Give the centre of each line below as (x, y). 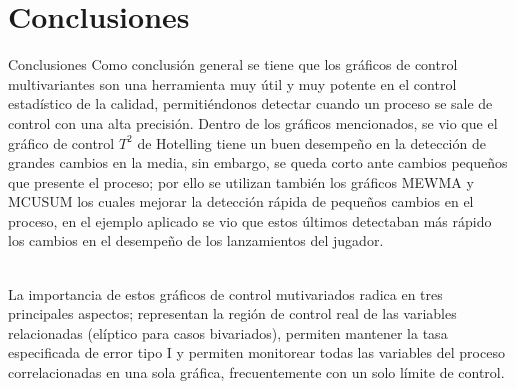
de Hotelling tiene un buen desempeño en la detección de (311, 142)
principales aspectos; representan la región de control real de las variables (232, 313)
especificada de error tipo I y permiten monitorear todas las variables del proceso (256, 352)
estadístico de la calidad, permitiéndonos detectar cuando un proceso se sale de (250, 103)
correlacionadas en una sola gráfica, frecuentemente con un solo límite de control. (256, 372)
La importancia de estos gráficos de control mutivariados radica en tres (225, 293)
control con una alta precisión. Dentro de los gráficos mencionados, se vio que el (253, 122)
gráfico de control (61, 142)
